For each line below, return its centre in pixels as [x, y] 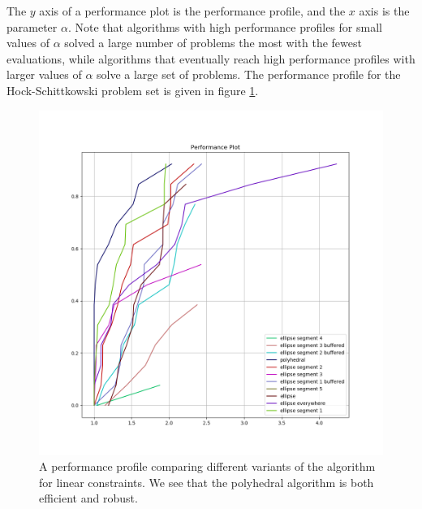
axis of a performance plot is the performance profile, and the [192, 11]
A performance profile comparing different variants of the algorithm [207, 466]
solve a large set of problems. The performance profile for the [249, 74]
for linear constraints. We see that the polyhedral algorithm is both [207, 482]
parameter [32, 26]
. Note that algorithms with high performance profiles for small [225, 26]
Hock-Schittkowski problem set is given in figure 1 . [133, 90]
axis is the [384, 11]
